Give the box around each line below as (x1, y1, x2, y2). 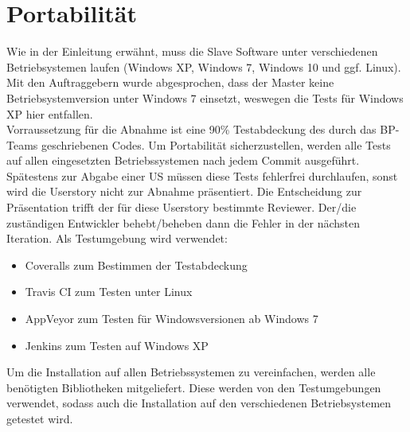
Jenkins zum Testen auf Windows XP (25, 337, 209, 353)
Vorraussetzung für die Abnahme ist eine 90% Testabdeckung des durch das (6, 121, 377, 138)
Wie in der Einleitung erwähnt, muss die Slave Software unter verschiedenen (6, 43, 378, 60)
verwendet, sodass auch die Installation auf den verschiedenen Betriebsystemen (6, 395, 392, 411)
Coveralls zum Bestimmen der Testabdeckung (25, 256, 248, 273)
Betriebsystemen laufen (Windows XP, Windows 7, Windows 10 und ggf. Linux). (6, 58, 401, 75)
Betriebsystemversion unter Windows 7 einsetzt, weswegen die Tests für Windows (6, 89, 404, 106)
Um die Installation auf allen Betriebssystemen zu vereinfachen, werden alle (6, 364, 376, 380)
